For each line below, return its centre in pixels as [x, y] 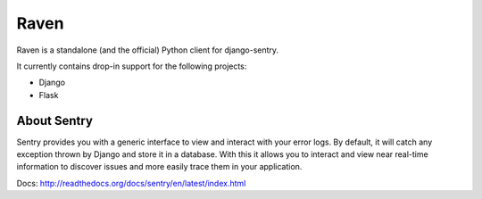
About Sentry [55, 120]
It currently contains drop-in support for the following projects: [132, 66]
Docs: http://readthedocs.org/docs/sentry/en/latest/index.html [131, 183]
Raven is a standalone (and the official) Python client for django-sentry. [148, 50]
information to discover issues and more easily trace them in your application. [159, 167]
